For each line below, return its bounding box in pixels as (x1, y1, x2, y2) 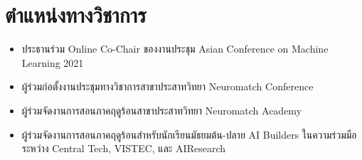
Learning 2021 (21, 55, 84, 70)
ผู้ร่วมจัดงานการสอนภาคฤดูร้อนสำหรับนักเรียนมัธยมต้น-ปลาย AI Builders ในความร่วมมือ (21, 127, 357, 142)
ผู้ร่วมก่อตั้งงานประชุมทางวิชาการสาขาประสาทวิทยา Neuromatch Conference (21, 79, 314, 94)
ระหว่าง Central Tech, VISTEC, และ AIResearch (21, 141, 226, 156)
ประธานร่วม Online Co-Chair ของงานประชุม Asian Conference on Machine (21, 41, 329, 56)
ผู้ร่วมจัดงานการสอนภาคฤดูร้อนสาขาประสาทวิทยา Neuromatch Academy (21, 102, 302, 117)
